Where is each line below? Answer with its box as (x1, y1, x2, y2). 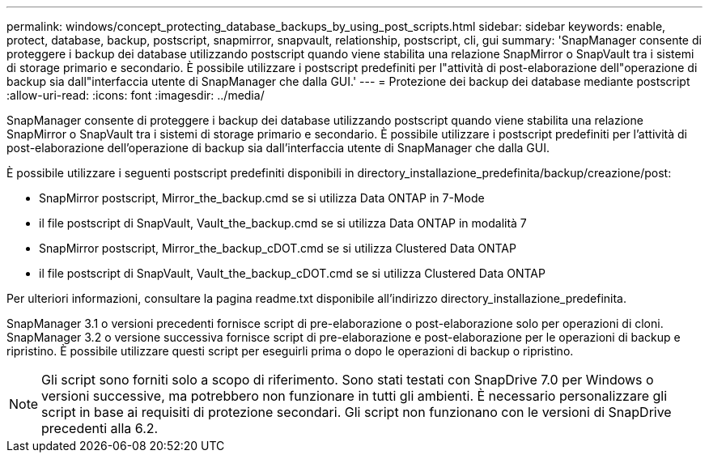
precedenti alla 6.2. (41, 420, 159, 436)
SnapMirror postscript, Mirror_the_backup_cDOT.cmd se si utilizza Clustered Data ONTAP (39, 241, 516, 255)
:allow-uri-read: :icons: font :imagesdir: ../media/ (6, 88, 265, 102)
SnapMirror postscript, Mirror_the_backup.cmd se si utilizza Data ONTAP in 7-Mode (39, 191, 485, 205)
